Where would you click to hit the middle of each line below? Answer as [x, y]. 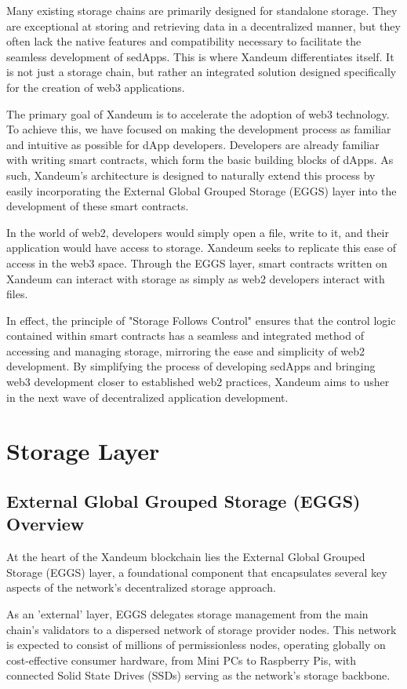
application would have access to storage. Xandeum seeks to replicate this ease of [202, 248]
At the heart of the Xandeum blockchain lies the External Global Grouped [186, 557]
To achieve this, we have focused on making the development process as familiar [199, 129]
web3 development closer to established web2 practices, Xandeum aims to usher [198, 382]
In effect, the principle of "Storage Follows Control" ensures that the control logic [201, 320]
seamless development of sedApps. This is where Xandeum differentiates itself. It [200, 56]
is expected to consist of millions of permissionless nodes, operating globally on [196, 645]
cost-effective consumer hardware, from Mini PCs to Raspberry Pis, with [182, 660]
